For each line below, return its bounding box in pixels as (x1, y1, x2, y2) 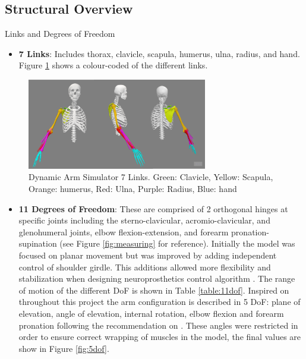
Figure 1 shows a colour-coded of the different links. (18, 59, 208, 71)
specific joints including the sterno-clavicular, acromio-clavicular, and (18, 214, 270, 226)
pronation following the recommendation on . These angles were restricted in (18, 319, 298, 331)
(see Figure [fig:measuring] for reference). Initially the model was (59, 237, 295, 250)
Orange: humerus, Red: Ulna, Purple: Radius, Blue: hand (29, 182, 237, 195)
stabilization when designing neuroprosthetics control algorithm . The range (18, 272, 295, 285)
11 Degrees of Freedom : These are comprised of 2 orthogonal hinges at (18, 202, 288, 215)
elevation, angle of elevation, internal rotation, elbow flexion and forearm (18, 307, 284, 319)
